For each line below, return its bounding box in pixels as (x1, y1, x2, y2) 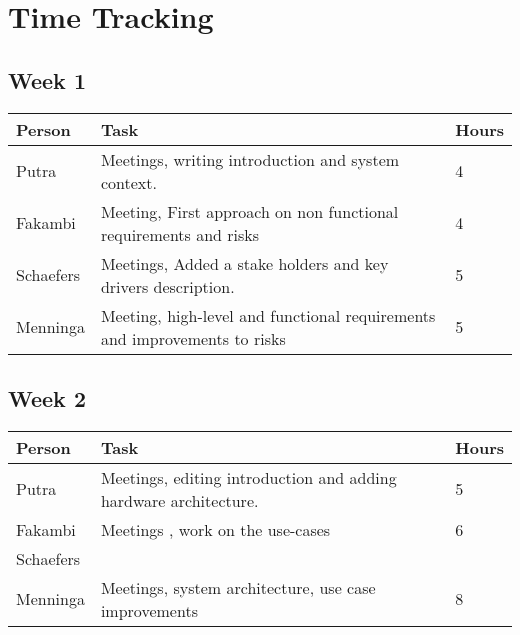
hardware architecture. (100, 488, 259, 512)
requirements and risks (100, 222, 260, 246)
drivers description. (100, 274, 235, 298)
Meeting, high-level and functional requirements (100, 303, 436, 327)
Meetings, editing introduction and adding (100, 465, 397, 489)
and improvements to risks (100, 326, 286, 350)
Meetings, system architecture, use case (100, 575, 376, 599)
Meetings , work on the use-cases (100, 517, 331, 541)
